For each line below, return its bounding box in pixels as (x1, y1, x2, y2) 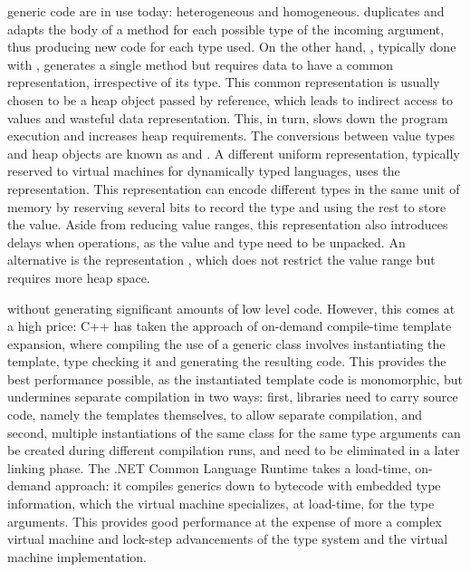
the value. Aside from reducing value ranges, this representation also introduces (7, 215, 448, 234)
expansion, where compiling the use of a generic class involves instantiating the (7, 334, 446, 353)
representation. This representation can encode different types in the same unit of (7, 179, 460, 198)
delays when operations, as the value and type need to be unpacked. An (7, 232, 406, 251)
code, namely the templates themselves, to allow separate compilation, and (7, 405, 423, 424)
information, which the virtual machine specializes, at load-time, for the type (7, 494, 435, 513)
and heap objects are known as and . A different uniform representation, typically (7, 143, 460, 162)
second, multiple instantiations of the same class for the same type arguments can (7, 422, 461, 441)
